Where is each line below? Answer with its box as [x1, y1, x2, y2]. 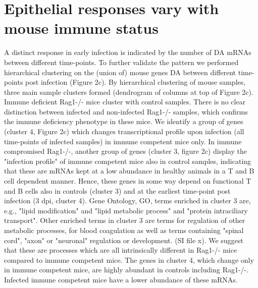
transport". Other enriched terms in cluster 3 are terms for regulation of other [4, 215, 245, 225]
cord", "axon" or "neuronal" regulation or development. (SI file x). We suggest [4, 235, 243, 245]
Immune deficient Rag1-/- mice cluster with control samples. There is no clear [4, 96, 246, 107]
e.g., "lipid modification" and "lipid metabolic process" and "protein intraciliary [4, 205, 248, 215]
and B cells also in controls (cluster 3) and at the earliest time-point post [4, 185, 231, 196]
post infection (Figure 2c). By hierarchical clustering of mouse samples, [25, 77, 246, 87]
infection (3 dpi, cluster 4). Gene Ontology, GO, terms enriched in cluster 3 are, [4, 195, 251, 206]
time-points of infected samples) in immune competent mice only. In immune [4, 136, 242, 146]
